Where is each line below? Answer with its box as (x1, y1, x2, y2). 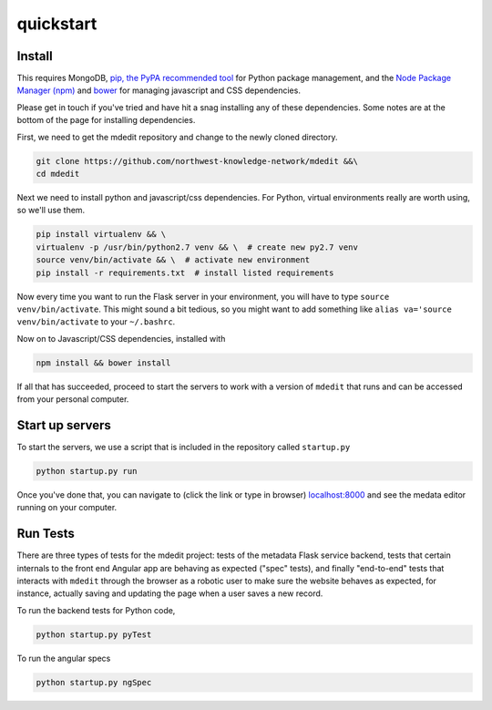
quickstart (16, 14, 97, 34)
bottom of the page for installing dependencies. (16, 115, 196, 126)
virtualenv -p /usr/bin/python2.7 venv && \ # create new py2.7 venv (36, 242, 359, 252)
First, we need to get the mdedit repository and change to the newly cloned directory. (16, 131, 338, 142)
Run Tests (16, 526, 75, 541)
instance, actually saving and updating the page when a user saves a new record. (16, 588, 323, 599)
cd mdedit (36, 169, 80, 179)
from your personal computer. (16, 394, 129, 405)
